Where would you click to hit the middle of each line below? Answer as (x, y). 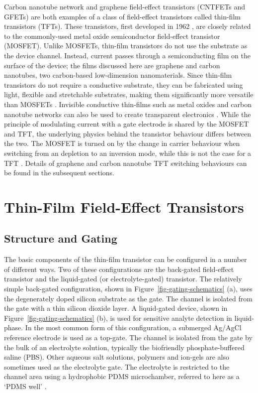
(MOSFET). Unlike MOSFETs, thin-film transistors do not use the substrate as (126, 46)
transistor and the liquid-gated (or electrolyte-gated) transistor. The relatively (123, 279)
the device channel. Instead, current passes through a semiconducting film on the (127, 55)
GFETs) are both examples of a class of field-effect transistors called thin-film (122, 16)
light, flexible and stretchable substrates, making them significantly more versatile (129, 94)
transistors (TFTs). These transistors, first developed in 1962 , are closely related (128, 26)
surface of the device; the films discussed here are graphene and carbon (112, 65)
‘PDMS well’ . (25, 386)
